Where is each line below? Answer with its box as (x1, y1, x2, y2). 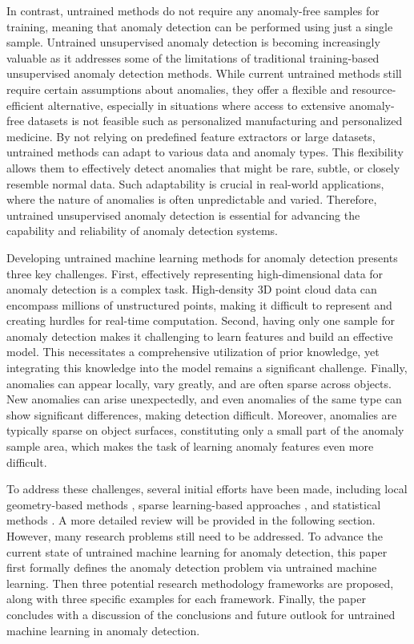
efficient (6, 96, 45, 113)
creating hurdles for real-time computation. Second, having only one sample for (6, 312, 395, 329)
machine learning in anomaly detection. (6, 622, 200, 638)
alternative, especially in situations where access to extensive (47, 96, 346, 113)
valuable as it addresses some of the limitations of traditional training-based (6, 49, 380, 66)
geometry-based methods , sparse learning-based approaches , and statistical (6, 496, 381, 512)
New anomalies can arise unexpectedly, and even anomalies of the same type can (6, 391, 402, 407)
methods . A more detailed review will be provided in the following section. (6, 512, 376, 529)
